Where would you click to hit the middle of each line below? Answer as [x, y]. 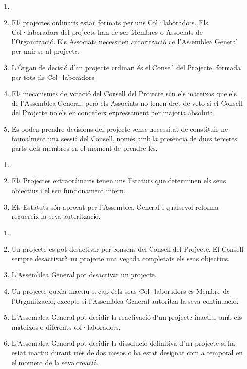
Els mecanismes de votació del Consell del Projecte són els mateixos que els [124, 93]
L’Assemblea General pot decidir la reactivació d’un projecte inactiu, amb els [127, 317]
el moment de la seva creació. [55, 362]
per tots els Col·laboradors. [54, 77]
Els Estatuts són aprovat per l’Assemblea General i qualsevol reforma [115, 206]
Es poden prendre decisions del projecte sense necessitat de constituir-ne [120, 128]
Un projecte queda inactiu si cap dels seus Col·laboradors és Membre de [121, 291]
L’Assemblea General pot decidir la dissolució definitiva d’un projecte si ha [123, 343]
